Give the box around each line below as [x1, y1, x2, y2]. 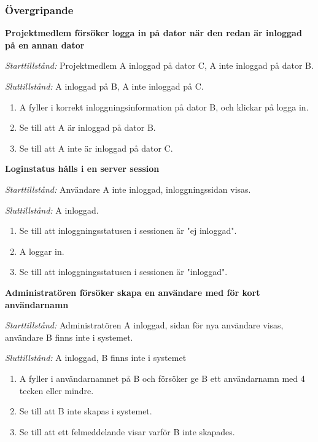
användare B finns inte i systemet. [5, 330, 133, 343]
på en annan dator [5, 38, 85, 51]
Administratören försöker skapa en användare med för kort [5, 285, 260, 298]
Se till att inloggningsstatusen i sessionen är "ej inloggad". [19, 224, 237, 237]
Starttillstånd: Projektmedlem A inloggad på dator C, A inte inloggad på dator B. [5, 59, 314, 72]
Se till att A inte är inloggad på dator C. [19, 141, 173, 154]
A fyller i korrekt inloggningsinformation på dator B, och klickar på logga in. [19, 100, 309, 113]
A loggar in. [19, 244, 64, 257]
